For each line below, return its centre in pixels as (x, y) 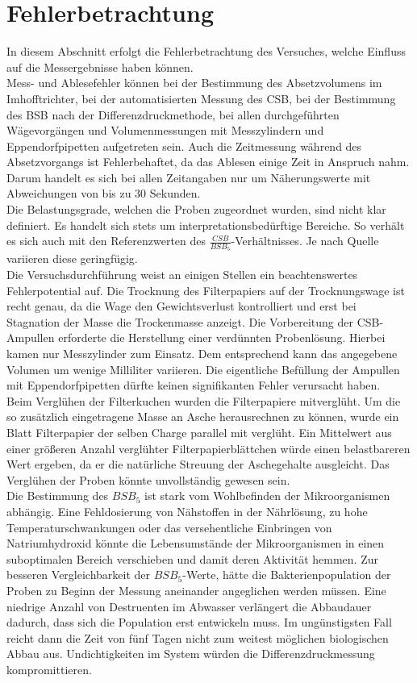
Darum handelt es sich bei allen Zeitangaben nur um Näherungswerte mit (189, 177)
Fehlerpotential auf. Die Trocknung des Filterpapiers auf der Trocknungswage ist (206, 290)
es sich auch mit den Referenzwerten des (106, 241)
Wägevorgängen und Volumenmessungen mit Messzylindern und (165, 130)
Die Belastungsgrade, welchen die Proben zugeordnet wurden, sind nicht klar (196, 209)
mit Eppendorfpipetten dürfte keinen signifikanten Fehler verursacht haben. (194, 385)
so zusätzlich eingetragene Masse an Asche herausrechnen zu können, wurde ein (203, 416)
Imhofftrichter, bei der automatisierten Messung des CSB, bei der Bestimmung (201, 98)
